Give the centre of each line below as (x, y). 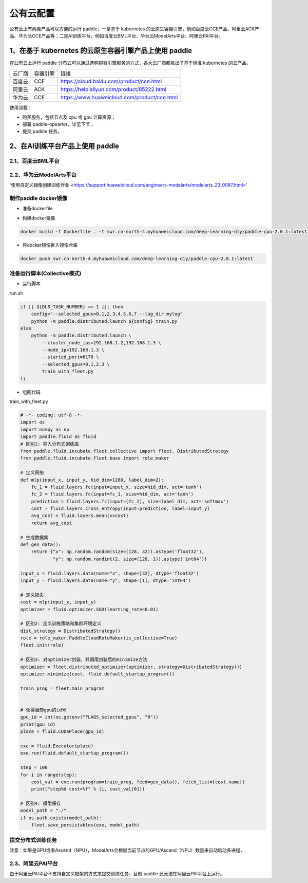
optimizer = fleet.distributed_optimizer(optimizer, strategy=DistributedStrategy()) (131, 667)
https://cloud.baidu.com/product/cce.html (111, 81)
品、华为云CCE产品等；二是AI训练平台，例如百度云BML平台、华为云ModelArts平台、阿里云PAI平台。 (116, 35)
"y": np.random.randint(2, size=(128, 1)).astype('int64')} (130, 559)
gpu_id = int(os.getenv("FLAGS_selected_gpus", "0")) (89, 717)
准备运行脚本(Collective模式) (45, 273)
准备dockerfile (38, 209)
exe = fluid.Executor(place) (57, 746)
